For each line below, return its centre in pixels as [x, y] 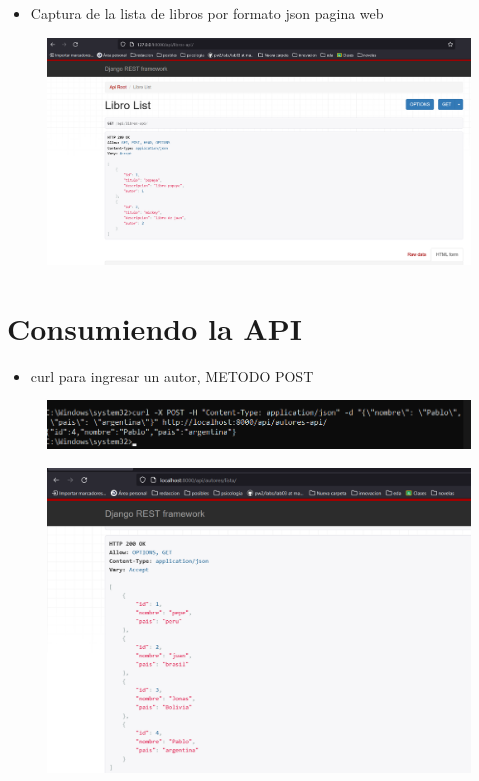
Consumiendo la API [154, 327]
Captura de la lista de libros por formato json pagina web [207, 13]
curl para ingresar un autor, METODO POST [172, 375]
